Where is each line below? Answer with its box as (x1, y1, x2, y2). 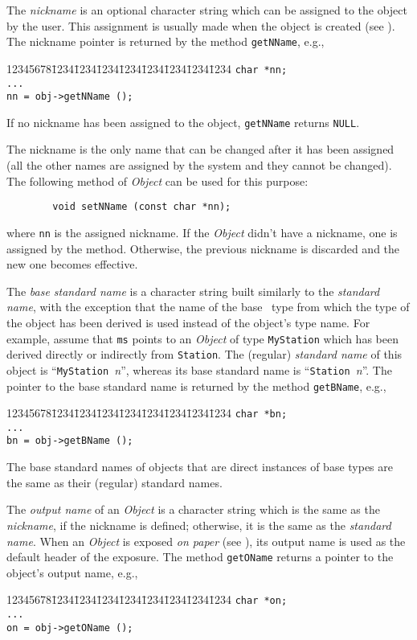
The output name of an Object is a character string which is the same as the (6, 501, 380, 518)
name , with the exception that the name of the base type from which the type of (6, 298, 410, 315)
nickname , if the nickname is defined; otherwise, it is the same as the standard (6, 516, 391, 533)
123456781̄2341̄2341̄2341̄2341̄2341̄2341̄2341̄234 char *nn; (6, 59, 288, 76)
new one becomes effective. (6, 256, 138, 273)
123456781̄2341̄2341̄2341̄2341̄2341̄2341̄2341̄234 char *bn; (6, 404, 288, 421)
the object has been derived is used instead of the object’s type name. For (6, 314, 370, 330)
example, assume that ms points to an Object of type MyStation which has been (6, 330, 399, 347)
